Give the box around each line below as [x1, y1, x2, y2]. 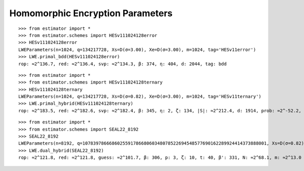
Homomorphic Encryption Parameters [9, 8, 173, 19]
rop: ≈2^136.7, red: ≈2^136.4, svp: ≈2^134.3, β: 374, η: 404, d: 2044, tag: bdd [18, 61, 227, 67]
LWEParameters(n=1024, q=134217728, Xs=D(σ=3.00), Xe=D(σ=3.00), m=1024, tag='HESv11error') [18, 47, 256, 53]
